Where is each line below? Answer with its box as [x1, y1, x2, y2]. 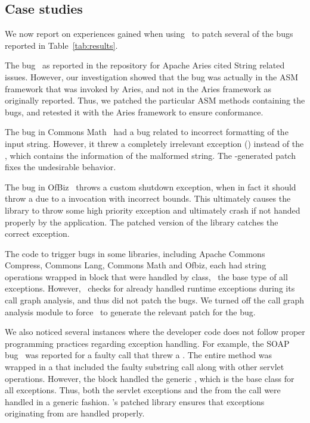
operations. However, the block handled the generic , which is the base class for [5, 372, 294, 384]
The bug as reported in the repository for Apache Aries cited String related [5, 59, 285, 71]
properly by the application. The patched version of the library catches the [5, 215, 278, 228]
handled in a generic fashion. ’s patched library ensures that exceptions [5, 395, 265, 408]
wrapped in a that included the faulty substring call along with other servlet [5, 361, 284, 373]
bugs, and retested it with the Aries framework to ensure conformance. [5, 105, 263, 118]
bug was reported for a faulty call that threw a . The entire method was [5, 349, 272, 361]
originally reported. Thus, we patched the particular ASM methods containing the [5, 94, 305, 106]
